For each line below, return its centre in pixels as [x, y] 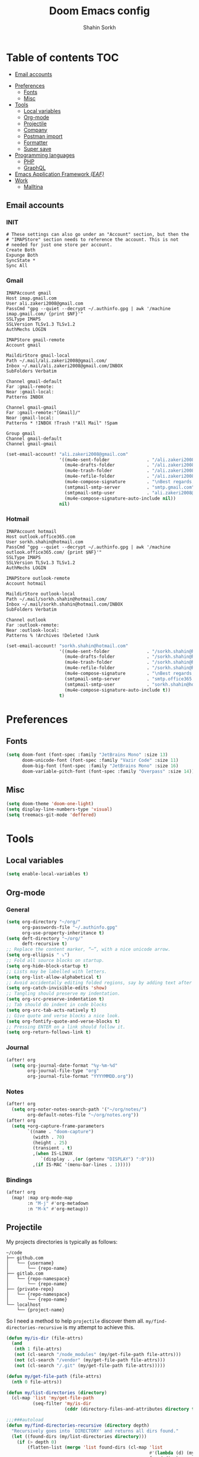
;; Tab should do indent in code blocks [57, 1005]
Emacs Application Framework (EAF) [60, 174]
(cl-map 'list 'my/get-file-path [53, 1398]
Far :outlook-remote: [33, 625]
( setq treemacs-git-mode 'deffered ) [51, 815]
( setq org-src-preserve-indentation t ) [55, 999]
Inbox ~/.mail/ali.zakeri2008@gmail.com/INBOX [65, 366]
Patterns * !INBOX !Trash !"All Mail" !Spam [62, 423]
